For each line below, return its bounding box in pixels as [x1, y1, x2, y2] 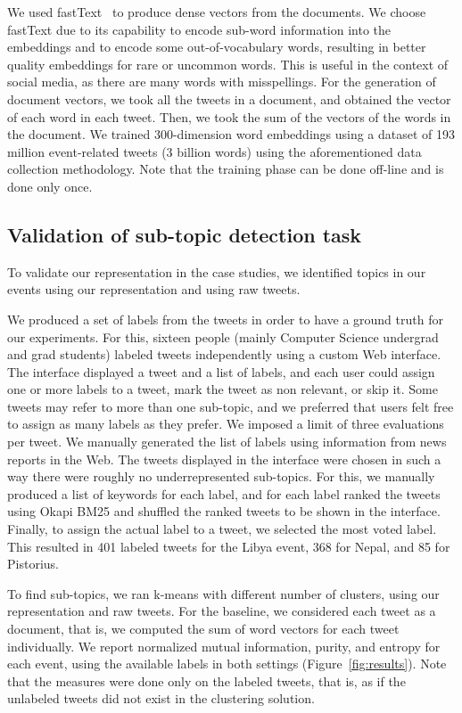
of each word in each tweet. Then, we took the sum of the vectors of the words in [7, 107, 451, 126]
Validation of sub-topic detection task [7, 220, 362, 248]
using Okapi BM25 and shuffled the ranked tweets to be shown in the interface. [7, 502, 441, 520]
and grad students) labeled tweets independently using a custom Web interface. [7, 345, 441, 364]
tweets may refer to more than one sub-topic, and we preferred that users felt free [7, 397, 454, 415]
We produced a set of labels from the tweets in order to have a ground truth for [7, 309, 443, 328]
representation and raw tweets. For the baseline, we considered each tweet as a [7, 602, 436, 620]
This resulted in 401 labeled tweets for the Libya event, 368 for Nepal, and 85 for [7, 537, 450, 555]
